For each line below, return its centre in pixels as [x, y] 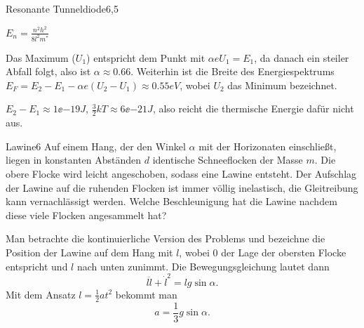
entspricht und [37, 266]
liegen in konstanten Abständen [74, 160]
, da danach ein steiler [302, 57]
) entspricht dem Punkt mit [146, 57]
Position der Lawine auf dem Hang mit [89, 252]
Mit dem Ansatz [41, 294]
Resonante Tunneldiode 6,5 [62, 8]
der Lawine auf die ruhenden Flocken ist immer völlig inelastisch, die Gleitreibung [182, 187]
